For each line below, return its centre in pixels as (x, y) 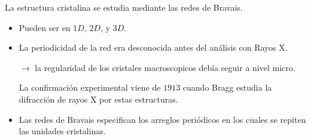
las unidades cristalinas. (62, 131)
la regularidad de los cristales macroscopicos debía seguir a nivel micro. (165, 67)
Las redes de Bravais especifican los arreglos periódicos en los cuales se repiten (162, 119)
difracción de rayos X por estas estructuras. (98, 99)
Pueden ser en (45, 27)
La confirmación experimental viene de (90, 87)
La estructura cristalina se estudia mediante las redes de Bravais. (124, 7)
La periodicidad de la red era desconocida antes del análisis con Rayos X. (153, 47)
